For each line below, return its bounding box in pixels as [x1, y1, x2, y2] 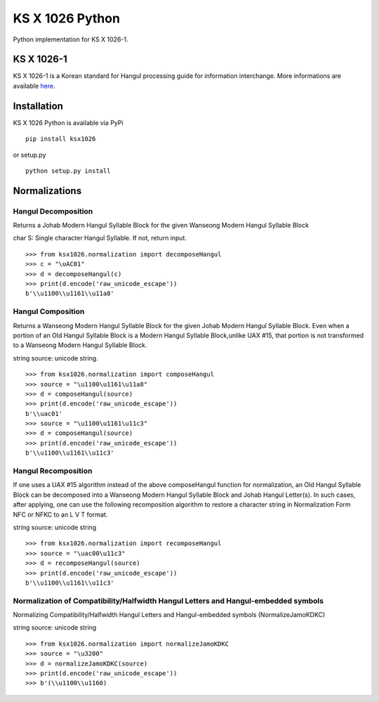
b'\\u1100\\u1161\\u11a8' [25, 290, 115, 298]
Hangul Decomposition [13, 206, 93, 216]
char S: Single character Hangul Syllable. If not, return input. [13, 234, 187, 242]
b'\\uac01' [25, 410, 63, 417]
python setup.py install [25, 167, 111, 175]
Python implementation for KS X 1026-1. [13, 35, 129, 44]
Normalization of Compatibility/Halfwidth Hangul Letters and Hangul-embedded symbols [13, 596, 324, 606]
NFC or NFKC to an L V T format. [13, 510, 108, 519]
